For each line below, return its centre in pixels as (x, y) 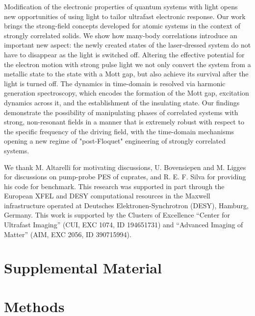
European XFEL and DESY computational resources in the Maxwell (107, 196)
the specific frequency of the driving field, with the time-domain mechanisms (119, 131)
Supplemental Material (83, 268)
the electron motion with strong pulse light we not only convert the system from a (127, 64)
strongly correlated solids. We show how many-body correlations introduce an (121, 35)
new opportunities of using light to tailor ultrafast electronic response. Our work (125, 16)
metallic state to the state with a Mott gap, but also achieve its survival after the (126, 74)
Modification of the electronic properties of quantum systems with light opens (121, 6)
